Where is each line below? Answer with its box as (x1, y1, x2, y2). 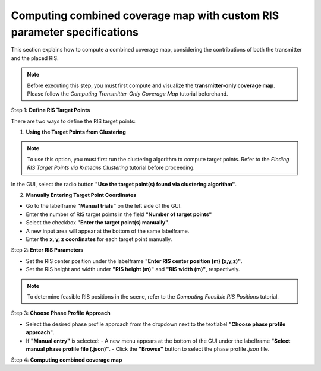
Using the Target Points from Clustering (26, 128, 126, 136)
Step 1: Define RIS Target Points (11, 107, 90, 114)
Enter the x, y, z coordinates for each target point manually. (26, 235, 172, 243)
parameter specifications (11, 26, 139, 39)
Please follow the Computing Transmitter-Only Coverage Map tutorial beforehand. (27, 90, 228, 97)
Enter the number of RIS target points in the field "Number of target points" (26, 211, 212, 218)
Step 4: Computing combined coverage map (11, 356, 122, 363)
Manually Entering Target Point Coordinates (26, 192, 137, 199)
